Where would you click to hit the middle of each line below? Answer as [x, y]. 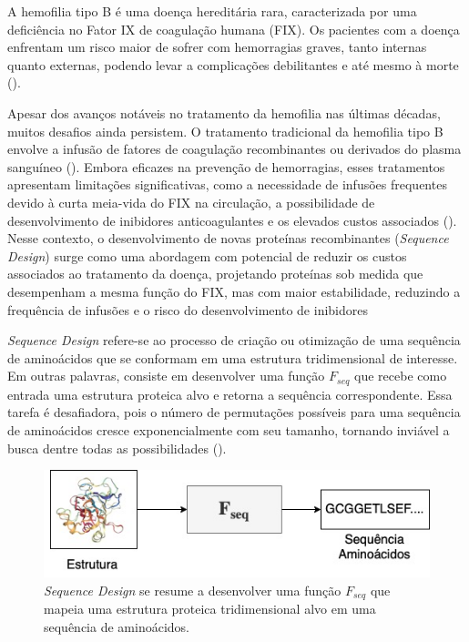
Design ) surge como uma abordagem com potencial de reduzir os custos [207, 255]
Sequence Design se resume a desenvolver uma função [193, 590]
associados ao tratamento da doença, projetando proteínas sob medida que [215, 274]
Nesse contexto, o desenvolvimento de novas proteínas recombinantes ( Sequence [228, 238]
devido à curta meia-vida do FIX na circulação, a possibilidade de [191, 202]
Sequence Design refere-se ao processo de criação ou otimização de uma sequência [234, 340]
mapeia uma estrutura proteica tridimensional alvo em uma [210, 609]
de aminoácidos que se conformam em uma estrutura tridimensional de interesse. [233, 357]
